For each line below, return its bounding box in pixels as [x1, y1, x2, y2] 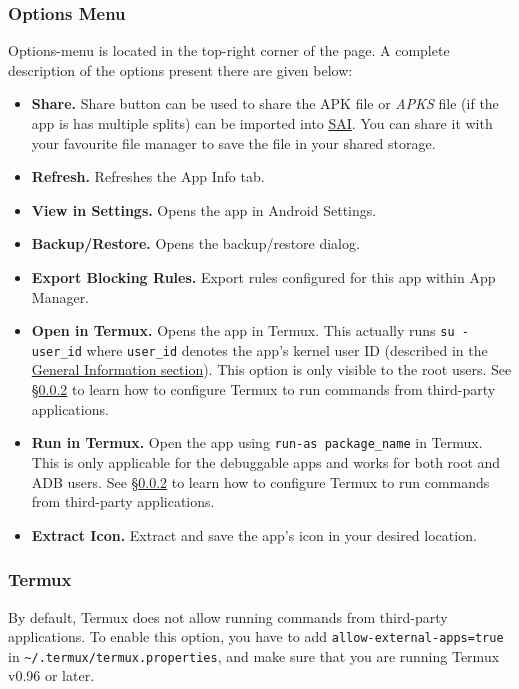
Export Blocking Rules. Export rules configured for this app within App [31, 266, 496, 287]
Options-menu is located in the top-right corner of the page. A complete [8, 40, 450, 61]
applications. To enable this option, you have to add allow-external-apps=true [8, 626, 504, 647]
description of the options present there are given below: [8, 59, 353, 80]
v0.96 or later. [8, 665, 95, 686]
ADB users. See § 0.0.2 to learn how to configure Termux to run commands [31, 471, 490, 492]
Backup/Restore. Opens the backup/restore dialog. [31, 233, 360, 254]
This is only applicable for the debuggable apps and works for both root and [31, 451, 501, 472]
